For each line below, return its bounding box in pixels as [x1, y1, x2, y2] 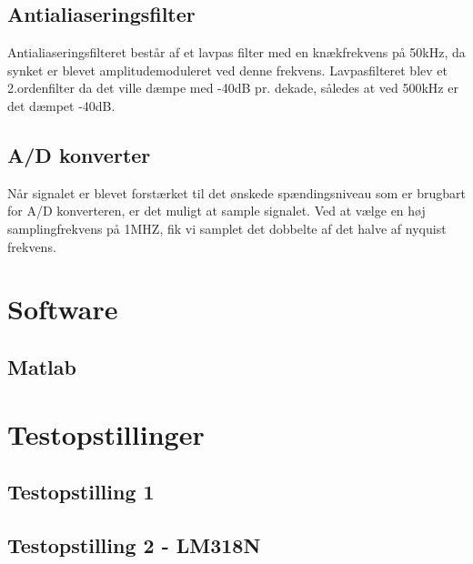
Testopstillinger [7, 415, 205, 452]
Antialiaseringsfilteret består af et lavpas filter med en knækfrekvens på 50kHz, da [7, 43, 466, 62]
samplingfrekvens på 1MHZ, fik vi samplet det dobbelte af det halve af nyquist [7, 218, 447, 237]
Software [7, 290, 118, 327]
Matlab [7, 352, 76, 380]
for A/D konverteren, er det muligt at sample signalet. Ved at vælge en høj [7, 201, 426, 220]
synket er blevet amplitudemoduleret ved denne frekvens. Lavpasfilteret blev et [7, 60, 448, 79]
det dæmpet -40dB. [7, 96, 116, 115]
